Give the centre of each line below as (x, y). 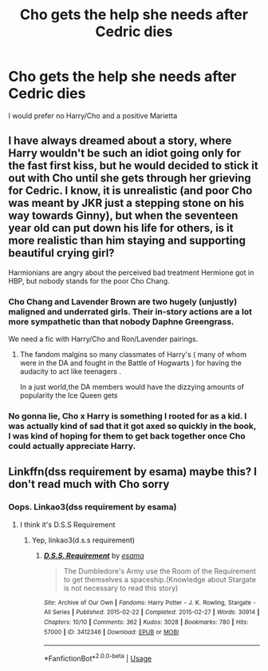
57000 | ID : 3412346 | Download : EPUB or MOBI (111, 632)
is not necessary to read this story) (121, 588)
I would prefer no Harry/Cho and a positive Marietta (93, 115)
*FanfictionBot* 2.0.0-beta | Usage (98, 658)
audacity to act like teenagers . (71, 371)
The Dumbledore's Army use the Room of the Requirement (160, 571)
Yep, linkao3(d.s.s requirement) (83, 540)
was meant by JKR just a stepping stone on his (126, 203)
